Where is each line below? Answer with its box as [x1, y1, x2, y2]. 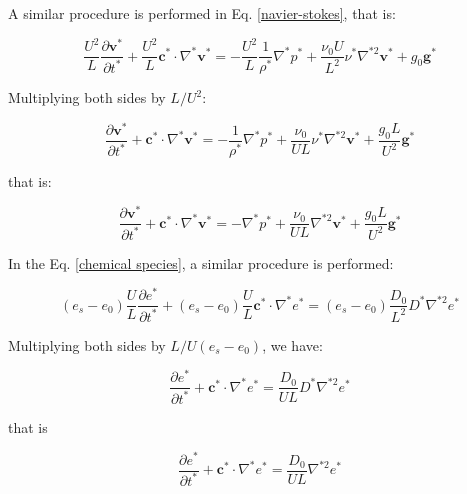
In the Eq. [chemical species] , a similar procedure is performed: [8, 252, 394, 273]
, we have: [262, 334, 323, 355]
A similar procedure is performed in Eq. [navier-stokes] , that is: [8, 3, 396, 23]
